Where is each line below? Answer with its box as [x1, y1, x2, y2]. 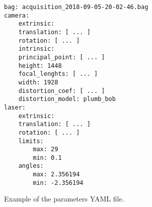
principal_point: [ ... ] [18, 53, 105, 61]
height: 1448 [18, 62, 62, 69]
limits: [18, 137, 44, 145]
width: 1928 [18, 78, 58, 86]
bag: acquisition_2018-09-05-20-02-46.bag [4, 4, 148, 11]
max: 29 [33, 146, 58, 153]
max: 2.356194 [33, 171, 80, 178]
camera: [4, 12, 30, 19]
